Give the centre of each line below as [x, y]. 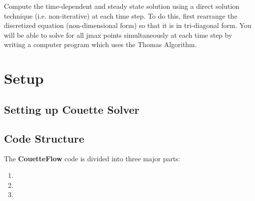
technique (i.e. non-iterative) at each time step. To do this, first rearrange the [121, 15]
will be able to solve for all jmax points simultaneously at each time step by [118, 35]
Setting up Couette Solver [72, 109]
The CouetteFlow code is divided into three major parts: [92, 159]
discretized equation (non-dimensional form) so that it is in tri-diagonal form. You [128, 25]
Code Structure [44, 138]
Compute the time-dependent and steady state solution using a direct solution [122, 6]
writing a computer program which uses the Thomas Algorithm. [100, 44]
